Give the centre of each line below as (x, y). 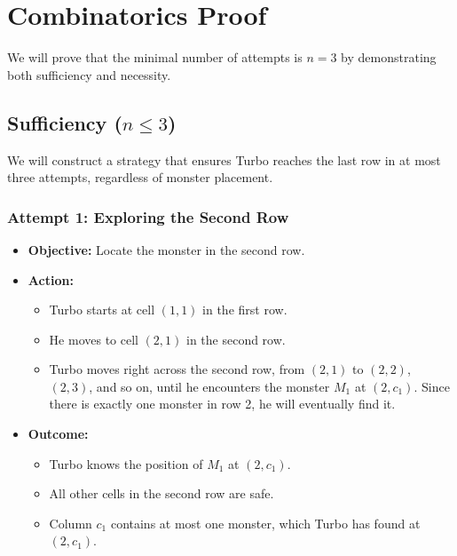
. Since (432, 386)
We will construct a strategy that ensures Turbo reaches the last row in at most (224, 159)
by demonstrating (389, 57)
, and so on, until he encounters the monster (209, 386)
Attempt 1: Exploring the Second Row (148, 216)
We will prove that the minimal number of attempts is (155, 57)
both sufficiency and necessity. (89, 74)
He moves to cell (94, 339)
